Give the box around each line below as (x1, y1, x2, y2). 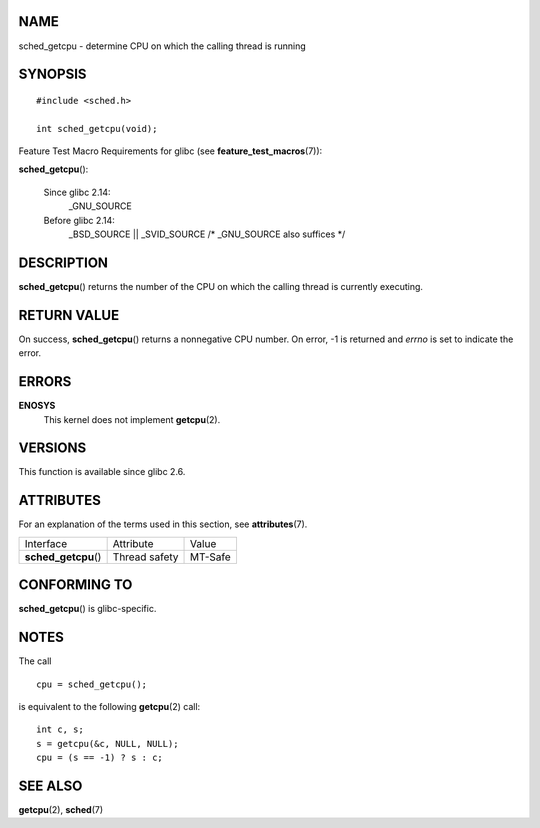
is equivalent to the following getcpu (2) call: (18, 700, 201, 712)
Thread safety (112, 550, 179, 564)
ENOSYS (18, 400, 56, 412)
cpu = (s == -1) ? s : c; (36, 752, 164, 764)
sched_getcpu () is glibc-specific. (18, 603, 157, 615)
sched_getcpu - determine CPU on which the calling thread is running (18, 40, 307, 52)
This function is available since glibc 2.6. (18, 466, 186, 478)
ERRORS (18, 373, 72, 390)
